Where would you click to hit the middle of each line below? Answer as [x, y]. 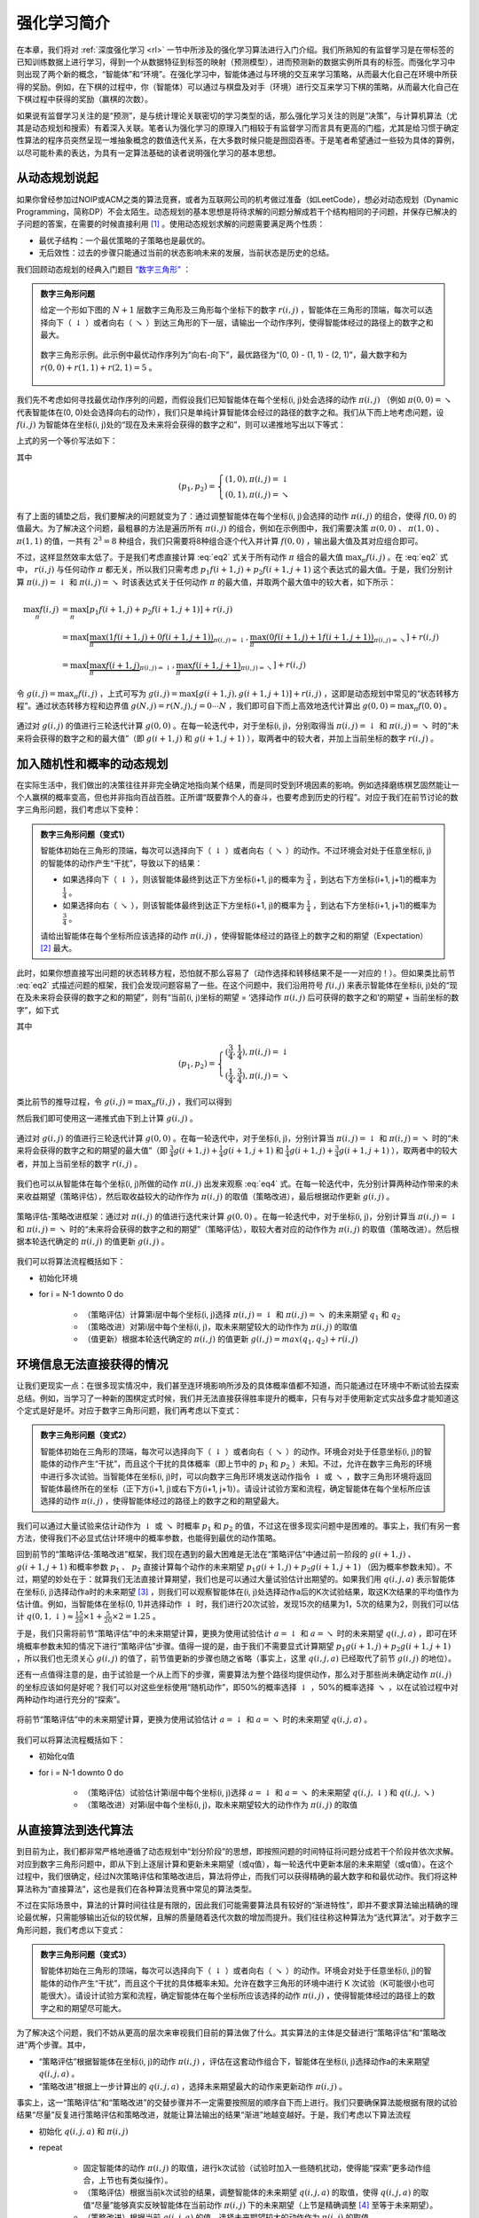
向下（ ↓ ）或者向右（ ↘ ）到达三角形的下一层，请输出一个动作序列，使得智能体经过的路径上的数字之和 [240, 322]
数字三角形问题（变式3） [86, 1955]
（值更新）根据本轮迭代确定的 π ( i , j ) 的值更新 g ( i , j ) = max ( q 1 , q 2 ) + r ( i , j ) [220, 1340]
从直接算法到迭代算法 [75, 1831]
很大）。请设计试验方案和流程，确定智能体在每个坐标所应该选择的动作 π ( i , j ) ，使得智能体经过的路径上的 [237, 1995]
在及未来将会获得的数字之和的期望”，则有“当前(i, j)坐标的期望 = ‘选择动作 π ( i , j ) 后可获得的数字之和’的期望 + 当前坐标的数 [238, 997]
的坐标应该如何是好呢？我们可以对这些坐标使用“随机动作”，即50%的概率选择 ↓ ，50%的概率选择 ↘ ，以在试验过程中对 [237, 1687]
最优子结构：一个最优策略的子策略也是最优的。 [124, 240]
